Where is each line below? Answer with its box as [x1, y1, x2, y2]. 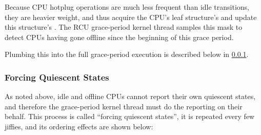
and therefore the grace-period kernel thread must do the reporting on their [5, 101, 243, 111]
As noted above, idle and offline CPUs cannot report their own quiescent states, [5, 91, 256, 102]
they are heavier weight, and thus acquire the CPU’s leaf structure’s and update [5, 11, 257, 22]
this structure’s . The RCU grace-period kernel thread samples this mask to [5, 22, 243, 32]
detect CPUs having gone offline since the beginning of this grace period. [5, 31, 234, 42]
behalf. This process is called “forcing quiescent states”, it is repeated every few [5, 111, 255, 122]
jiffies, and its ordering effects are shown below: [5, 121, 153, 131]
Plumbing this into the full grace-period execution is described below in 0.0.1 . [5, 49, 249, 60]
